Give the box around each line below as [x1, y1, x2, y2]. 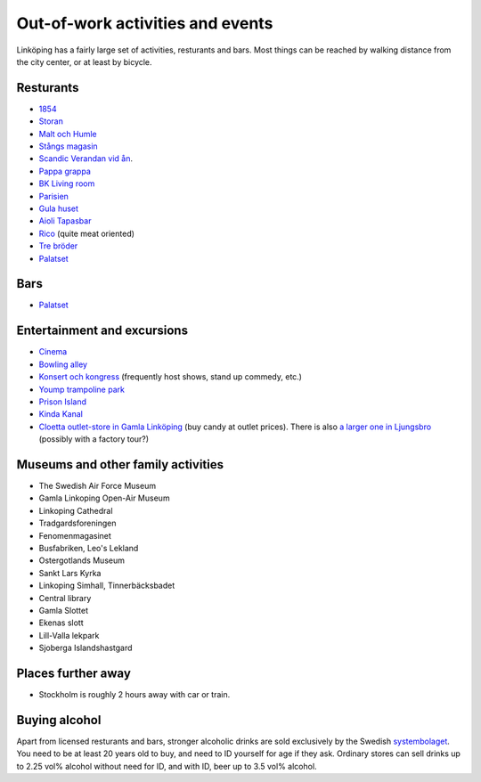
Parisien [38, 191, 69, 201]
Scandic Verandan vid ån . [38, 153, 134, 164]
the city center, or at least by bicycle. [16, 56, 152, 67]
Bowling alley [38, 359, 88, 370]
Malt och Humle [38, 128, 97, 139]
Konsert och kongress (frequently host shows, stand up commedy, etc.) [38, 371, 303, 382]
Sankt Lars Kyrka [38, 567, 102, 578]
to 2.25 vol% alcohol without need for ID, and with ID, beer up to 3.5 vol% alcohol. [16, 761, 317, 771]
